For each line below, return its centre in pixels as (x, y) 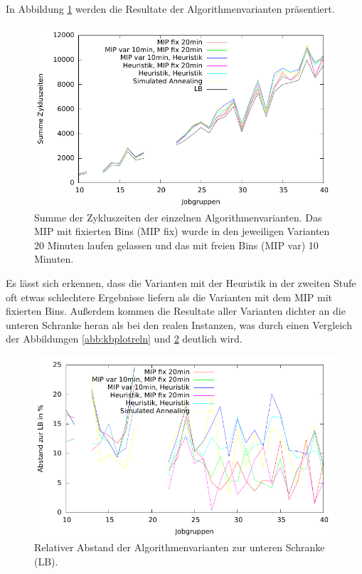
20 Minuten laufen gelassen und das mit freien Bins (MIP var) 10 (176, 245)
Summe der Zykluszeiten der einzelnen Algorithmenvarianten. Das (178, 217)
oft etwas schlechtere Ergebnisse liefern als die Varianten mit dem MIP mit (169, 297)
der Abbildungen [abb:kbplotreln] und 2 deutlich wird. (124, 339)
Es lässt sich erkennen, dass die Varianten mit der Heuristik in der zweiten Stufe (181, 282)
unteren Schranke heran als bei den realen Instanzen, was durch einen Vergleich (179, 324)
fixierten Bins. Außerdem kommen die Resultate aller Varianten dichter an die (176, 311)
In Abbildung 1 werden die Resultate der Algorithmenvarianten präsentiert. (170, 9)
